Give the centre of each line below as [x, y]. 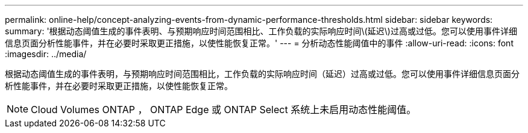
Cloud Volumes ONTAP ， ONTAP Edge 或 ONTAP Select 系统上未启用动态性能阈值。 [224, 110]
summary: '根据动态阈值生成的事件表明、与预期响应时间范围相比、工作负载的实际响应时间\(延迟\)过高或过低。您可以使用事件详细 [261, 31]
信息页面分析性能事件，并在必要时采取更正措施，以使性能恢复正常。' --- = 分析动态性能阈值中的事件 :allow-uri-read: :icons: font [259, 43]
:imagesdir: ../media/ [46, 54]
